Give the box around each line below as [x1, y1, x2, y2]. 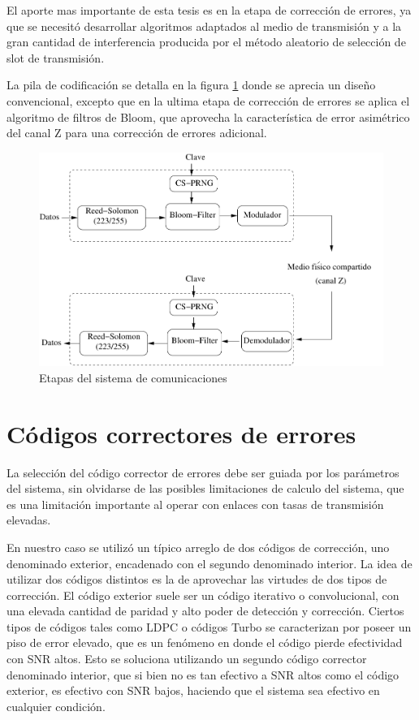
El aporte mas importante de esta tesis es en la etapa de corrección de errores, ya [6, 2, 412, 18]
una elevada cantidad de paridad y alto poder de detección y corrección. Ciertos [6, 602, 404, 619]
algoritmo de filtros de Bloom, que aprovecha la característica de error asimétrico [6, 108, 410, 125]
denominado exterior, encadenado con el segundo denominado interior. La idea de [6, 554, 413, 571]
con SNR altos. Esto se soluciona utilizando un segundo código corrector [6, 650, 367, 667]
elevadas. [6, 511, 51, 528]
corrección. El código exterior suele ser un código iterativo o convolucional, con [6, 586, 400, 603]
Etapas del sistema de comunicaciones [39, 369, 227, 386]
